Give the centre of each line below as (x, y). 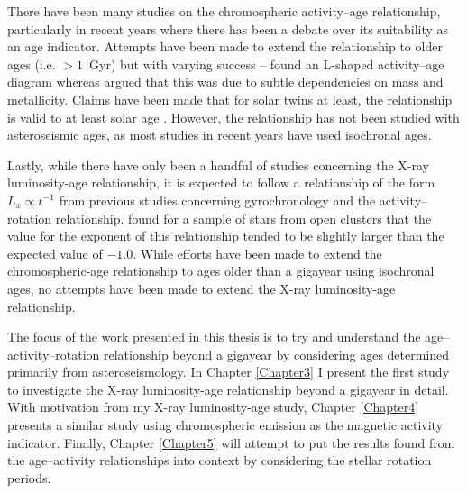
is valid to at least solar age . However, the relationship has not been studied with (233, 117)
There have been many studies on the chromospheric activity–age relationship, (224, 11)
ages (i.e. (32, 64)
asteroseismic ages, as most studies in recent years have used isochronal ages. (220, 135)
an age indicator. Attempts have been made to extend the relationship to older (225, 46)
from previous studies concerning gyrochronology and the (217, 200)
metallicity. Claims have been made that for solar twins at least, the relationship (230, 99)
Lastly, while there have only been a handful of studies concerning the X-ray (219, 164)
